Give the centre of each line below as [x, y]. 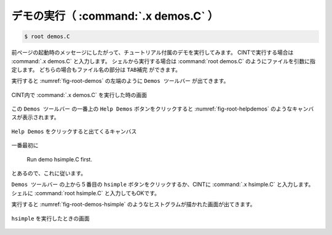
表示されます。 [41, 117]
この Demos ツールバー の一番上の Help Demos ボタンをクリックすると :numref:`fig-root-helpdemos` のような [152, 109]
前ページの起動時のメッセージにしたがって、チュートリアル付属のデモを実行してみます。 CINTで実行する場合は [152, 53]
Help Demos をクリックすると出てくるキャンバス [74, 131]
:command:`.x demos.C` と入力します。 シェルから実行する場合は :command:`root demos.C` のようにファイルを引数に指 [164, 61]
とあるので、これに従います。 [49, 173]
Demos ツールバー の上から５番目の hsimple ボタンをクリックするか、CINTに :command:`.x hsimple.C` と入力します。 [163, 185]
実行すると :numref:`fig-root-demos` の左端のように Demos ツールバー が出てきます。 [120, 81]
